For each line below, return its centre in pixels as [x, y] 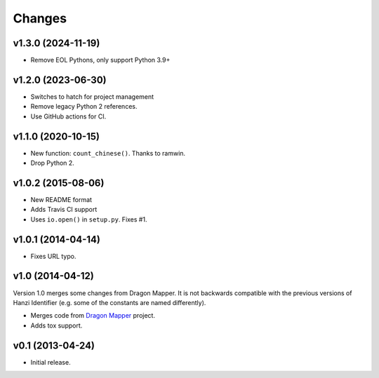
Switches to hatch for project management [92, 96]
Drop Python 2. [53, 163]
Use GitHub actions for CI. [68, 116]
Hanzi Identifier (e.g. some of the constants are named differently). [109, 302]
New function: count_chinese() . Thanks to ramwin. [108, 153]
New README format [61, 199]
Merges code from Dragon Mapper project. [93, 316]
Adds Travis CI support [64, 210]
